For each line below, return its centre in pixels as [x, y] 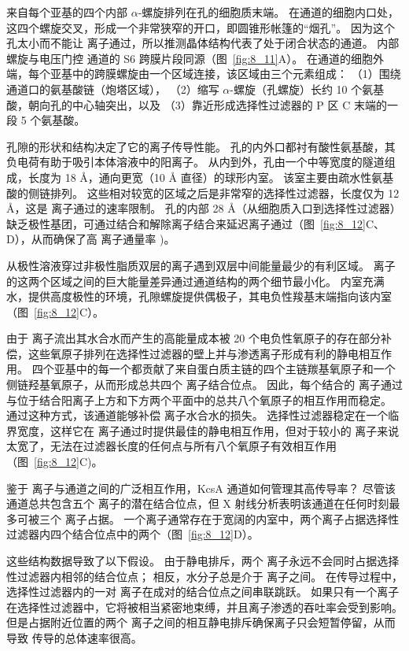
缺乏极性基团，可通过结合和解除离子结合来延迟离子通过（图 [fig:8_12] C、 [196, 223]
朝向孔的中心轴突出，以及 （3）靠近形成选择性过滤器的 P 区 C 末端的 [207, 104]
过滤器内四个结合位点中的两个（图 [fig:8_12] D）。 [133, 534]
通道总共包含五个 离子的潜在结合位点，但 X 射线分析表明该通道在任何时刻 [198, 503]
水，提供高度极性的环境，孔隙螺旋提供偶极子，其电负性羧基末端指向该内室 [199, 296]
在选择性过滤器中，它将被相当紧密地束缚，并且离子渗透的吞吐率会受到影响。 [204, 607]
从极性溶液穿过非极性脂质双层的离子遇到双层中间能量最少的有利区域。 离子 [201, 265]
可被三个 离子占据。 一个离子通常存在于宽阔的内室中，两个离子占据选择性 [208, 518]
